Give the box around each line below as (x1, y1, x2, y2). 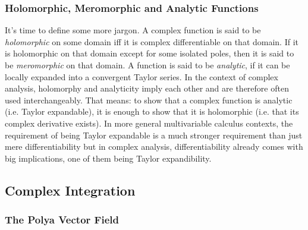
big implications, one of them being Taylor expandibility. (5, 152, 212, 164)
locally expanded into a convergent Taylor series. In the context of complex (5, 70, 278, 83)
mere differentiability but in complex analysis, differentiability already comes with (5, 140, 303, 153)
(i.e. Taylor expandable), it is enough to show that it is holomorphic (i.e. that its (5, 105, 299, 118)
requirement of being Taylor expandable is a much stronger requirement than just (5, 128, 303, 141)
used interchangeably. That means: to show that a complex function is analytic (5, 93, 293, 106)
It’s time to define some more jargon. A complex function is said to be (5, 24, 261, 36)
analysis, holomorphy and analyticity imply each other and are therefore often (5, 82, 289, 94)
